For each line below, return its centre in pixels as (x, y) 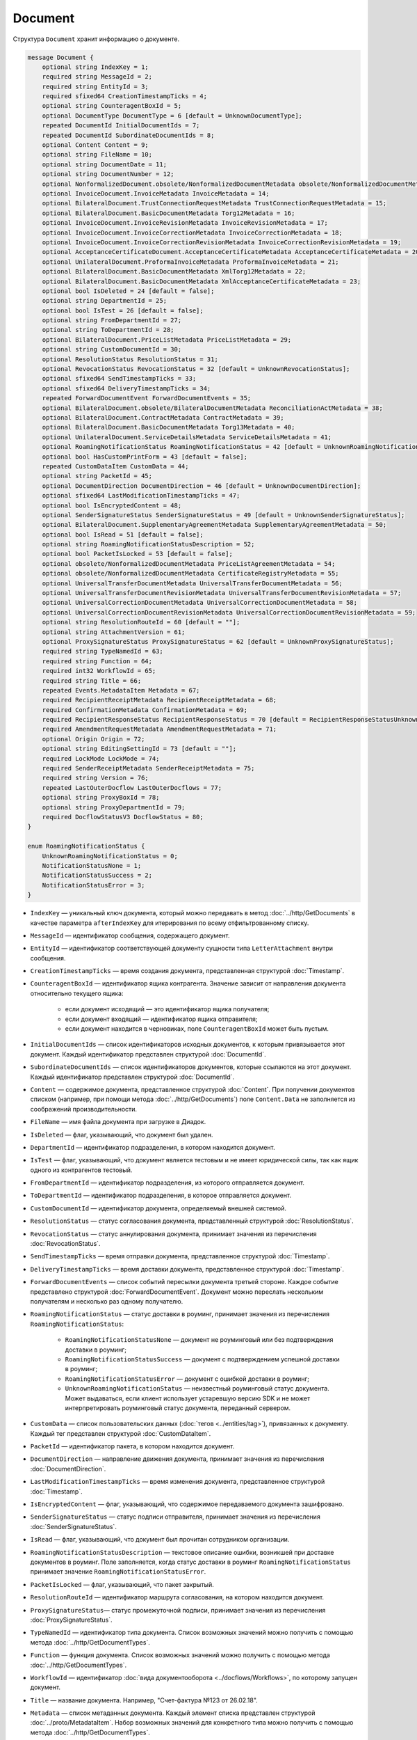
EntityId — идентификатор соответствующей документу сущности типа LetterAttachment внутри (182, 948)
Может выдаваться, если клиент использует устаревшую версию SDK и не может (188, 1398)
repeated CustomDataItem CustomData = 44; (115, 466)
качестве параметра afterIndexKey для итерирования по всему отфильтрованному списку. (170, 923)
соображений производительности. (84, 1109)
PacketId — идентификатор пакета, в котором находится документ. (132, 1446)
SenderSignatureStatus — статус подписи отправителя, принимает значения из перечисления (175, 1517)
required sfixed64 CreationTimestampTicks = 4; (125, 96)
